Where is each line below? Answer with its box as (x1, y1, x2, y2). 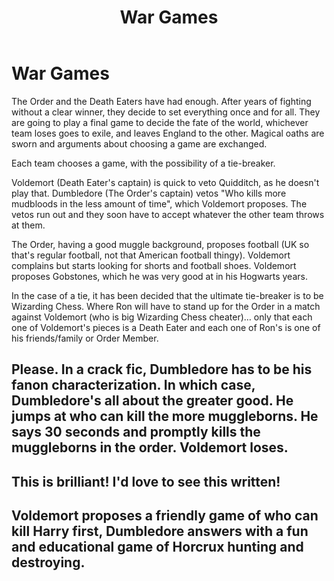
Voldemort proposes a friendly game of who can (11, 507, 319, 525)
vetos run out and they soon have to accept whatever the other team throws (11, 208, 325, 220)
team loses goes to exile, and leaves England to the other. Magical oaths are (11, 127, 325, 139)
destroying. (11, 554, 86, 571)
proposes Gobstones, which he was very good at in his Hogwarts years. (11, 270, 308, 282)
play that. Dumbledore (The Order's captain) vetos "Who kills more (11, 187, 287, 199)
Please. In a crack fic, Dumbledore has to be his (11, 361, 313, 378)
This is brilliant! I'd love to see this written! (11, 473, 281, 490)
